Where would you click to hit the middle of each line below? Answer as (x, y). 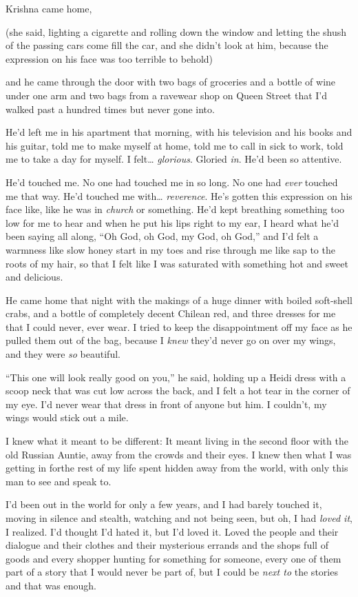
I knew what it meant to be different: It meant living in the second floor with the (177, 441)
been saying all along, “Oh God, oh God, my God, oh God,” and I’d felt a (162, 236)
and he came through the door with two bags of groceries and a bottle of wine (171, 82)
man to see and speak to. (59, 481)
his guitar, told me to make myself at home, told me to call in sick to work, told (175, 145)
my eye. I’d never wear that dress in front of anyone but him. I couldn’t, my (166, 404)
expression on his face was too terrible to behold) (109, 58)
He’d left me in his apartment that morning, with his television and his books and (179, 132)
